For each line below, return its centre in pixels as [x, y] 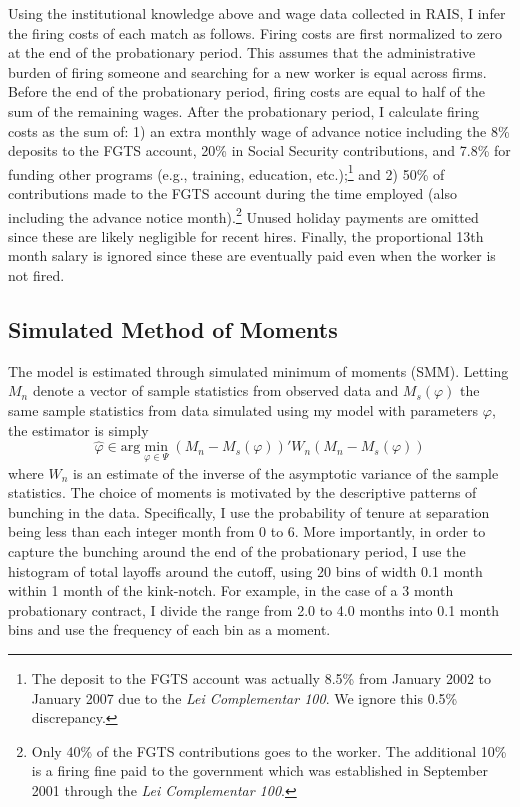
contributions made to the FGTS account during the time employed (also [232, 193]
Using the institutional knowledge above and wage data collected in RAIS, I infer [257, 13]
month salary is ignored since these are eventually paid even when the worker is [252, 255]
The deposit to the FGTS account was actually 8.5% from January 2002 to [261, 677]
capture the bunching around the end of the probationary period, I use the [237, 551]
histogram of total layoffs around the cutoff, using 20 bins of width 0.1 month [245, 570]
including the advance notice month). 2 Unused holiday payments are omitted [243, 215]
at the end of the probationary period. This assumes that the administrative [242, 52]
